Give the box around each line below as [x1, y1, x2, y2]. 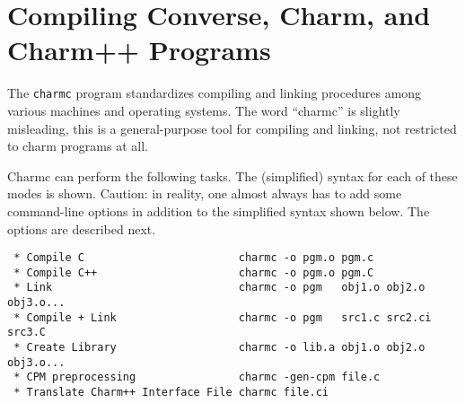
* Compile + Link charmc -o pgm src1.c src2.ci [13, 311, 432, 324]
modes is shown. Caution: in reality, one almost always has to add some [7, 184, 402, 203]
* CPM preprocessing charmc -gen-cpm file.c [13, 371, 381, 384]
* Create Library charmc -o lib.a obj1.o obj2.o [13, 341, 426, 355]
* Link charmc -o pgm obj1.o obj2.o [13, 281, 426, 294]
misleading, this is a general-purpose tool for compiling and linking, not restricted [7, 118, 457, 137]
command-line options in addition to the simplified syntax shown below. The [7, 201, 430, 220]
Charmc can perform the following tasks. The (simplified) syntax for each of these [7, 166, 458, 185]
